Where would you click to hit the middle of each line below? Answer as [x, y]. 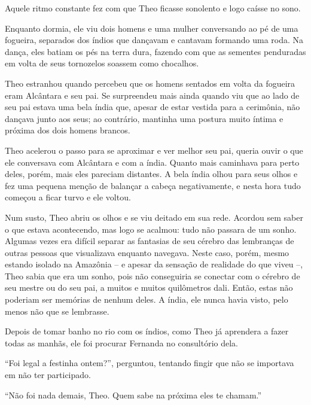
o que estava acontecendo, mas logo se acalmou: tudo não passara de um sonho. [151, 229]
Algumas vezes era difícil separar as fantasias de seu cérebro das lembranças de [150, 241]
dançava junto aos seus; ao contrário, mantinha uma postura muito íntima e [144, 118]
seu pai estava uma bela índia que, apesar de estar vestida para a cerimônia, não [153, 107]
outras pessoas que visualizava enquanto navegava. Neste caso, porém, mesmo [147, 252]
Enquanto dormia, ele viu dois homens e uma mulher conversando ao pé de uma [152, 28]
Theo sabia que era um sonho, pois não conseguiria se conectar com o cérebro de [153, 275]
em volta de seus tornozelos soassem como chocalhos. [102, 63]
